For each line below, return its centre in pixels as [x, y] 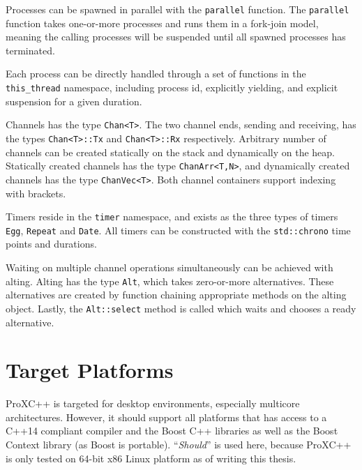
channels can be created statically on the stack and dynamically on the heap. [170, 152]
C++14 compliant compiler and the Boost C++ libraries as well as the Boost [172, 431]
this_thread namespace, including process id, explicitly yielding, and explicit [172, 88]
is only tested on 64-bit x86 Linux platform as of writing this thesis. [151, 458]
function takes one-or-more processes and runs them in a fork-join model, [162, 23]
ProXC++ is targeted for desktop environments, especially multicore [153, 403]
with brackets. [36, 193]
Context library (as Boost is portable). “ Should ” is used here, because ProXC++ [179, 444]
